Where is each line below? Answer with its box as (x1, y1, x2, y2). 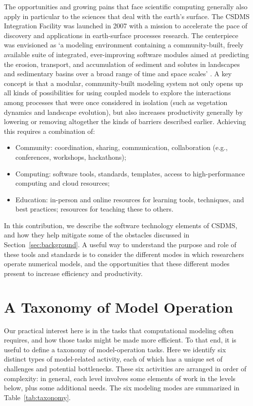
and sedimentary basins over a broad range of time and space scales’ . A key (4, 68, 232, 79)
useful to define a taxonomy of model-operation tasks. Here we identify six (4, 344, 226, 354)
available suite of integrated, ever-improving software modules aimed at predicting (4, 49, 249, 59)
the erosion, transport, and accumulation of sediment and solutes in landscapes (4, 59, 240, 69)
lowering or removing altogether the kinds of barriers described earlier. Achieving (4, 116, 246, 127)
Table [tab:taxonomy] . (4, 392, 71, 402)
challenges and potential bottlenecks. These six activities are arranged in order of (4, 363, 247, 373)
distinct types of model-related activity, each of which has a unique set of (4, 354, 223, 364)
